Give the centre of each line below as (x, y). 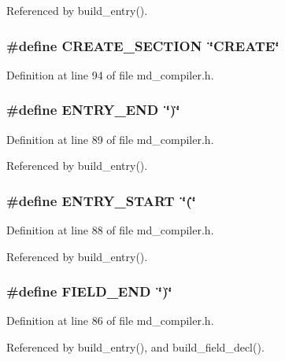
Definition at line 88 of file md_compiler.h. (110, 230)
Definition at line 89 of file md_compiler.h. (110, 139)
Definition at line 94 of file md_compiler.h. (110, 74)
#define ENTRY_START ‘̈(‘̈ (101, 200)
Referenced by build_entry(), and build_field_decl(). (135, 347)
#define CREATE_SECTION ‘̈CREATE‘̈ (143, 45)
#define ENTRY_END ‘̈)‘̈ (93, 110)
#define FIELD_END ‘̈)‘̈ (89, 291)
